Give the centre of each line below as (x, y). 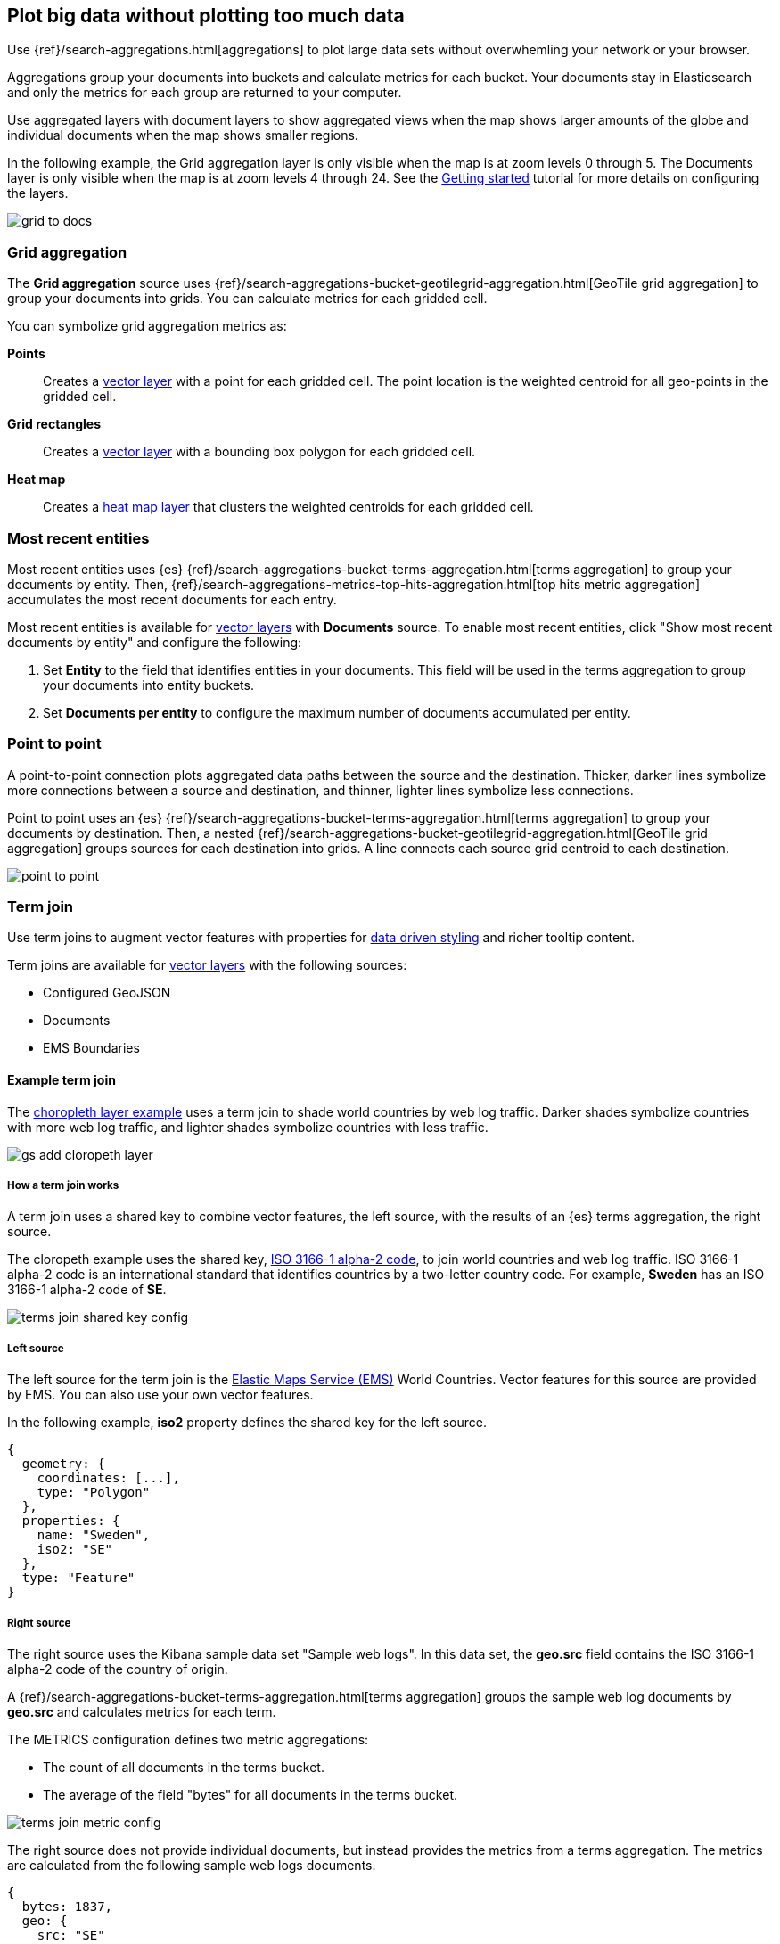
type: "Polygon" (94, 1493)
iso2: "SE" (75, 1550)
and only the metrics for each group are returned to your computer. (205, 93)
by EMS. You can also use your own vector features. (160, 1395)
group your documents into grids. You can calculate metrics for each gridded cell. (247, 299)
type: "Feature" (78, 1578)
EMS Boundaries (91, 1048)
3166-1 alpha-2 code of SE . (87, 1290)
